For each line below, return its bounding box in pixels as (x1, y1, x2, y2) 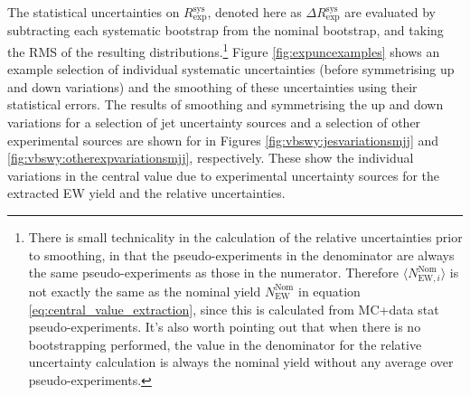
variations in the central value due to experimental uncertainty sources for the (7, 165, 440, 184)
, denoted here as (207, 3, 302, 21)
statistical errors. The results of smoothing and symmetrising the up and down (7, 95, 444, 114)
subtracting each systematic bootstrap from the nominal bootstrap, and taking (7, 21, 444, 40)
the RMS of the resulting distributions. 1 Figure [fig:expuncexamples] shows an (7, 40, 440, 61)
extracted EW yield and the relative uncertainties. (7, 183, 286, 202)
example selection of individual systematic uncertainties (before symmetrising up (7, 60, 455, 79)
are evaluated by (344, 3, 436, 21)
